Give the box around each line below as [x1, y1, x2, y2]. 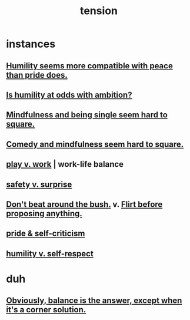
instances [6, 37, 56, 51]
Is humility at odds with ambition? [6, 90, 132, 100]
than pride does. [6, 70, 68, 80]
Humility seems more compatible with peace [6, 61, 174, 71]
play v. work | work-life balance [6, 159, 124, 169]
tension [80, 4, 118, 18]
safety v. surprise [6, 179, 72, 189]
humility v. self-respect [6, 249, 94, 259]
